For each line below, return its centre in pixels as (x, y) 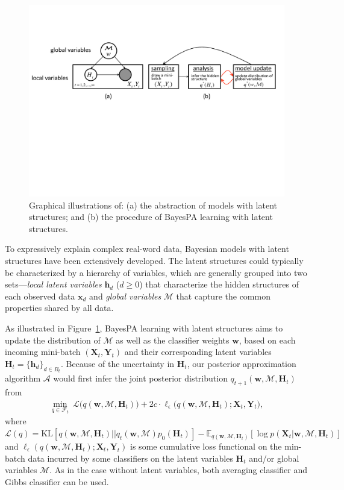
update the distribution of (53, 340)
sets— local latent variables (53, 284)
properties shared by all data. (59, 308)
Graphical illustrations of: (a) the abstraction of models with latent (153, 205)
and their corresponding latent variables (198, 352)
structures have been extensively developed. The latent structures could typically (154, 260)
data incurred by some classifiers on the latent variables (130, 458)
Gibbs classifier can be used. (57, 481)
